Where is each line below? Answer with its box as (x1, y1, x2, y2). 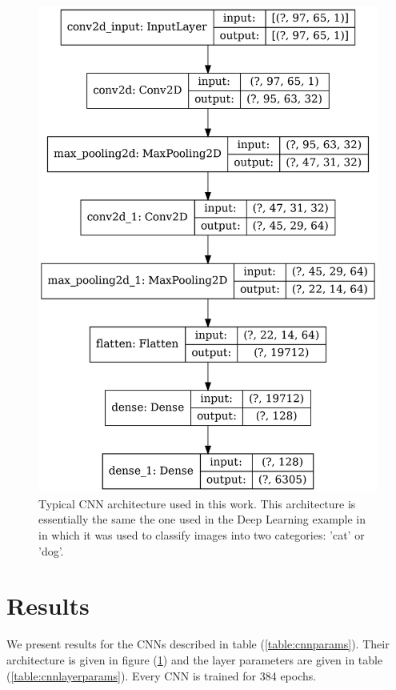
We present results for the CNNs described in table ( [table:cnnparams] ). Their (6, 636, 390, 652)
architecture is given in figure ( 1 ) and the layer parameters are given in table (6, 651, 383, 668)
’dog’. (38, 542, 64, 559)
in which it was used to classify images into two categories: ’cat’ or (38, 527, 365, 544)
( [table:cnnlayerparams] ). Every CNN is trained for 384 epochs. (6, 667, 317, 684)
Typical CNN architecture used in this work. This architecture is (38, 495, 356, 511)
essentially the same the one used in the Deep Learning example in (38, 511, 366, 528)
